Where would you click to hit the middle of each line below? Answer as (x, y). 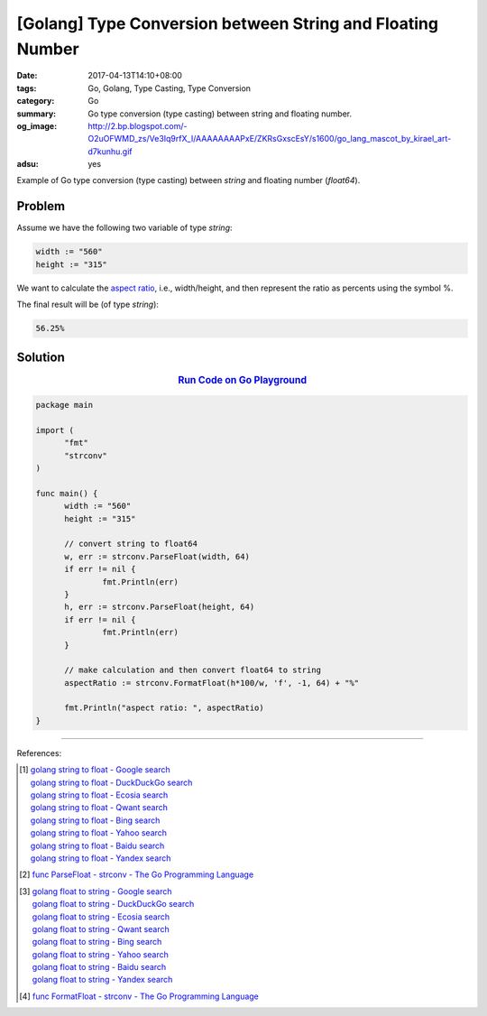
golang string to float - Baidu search (97, 845)
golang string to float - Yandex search (101, 858)
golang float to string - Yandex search (102, 980)
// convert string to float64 (131, 544)
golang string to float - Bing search (95, 820)
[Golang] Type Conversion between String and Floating (228, 23)
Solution (41, 357)
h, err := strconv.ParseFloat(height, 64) (160, 607)
